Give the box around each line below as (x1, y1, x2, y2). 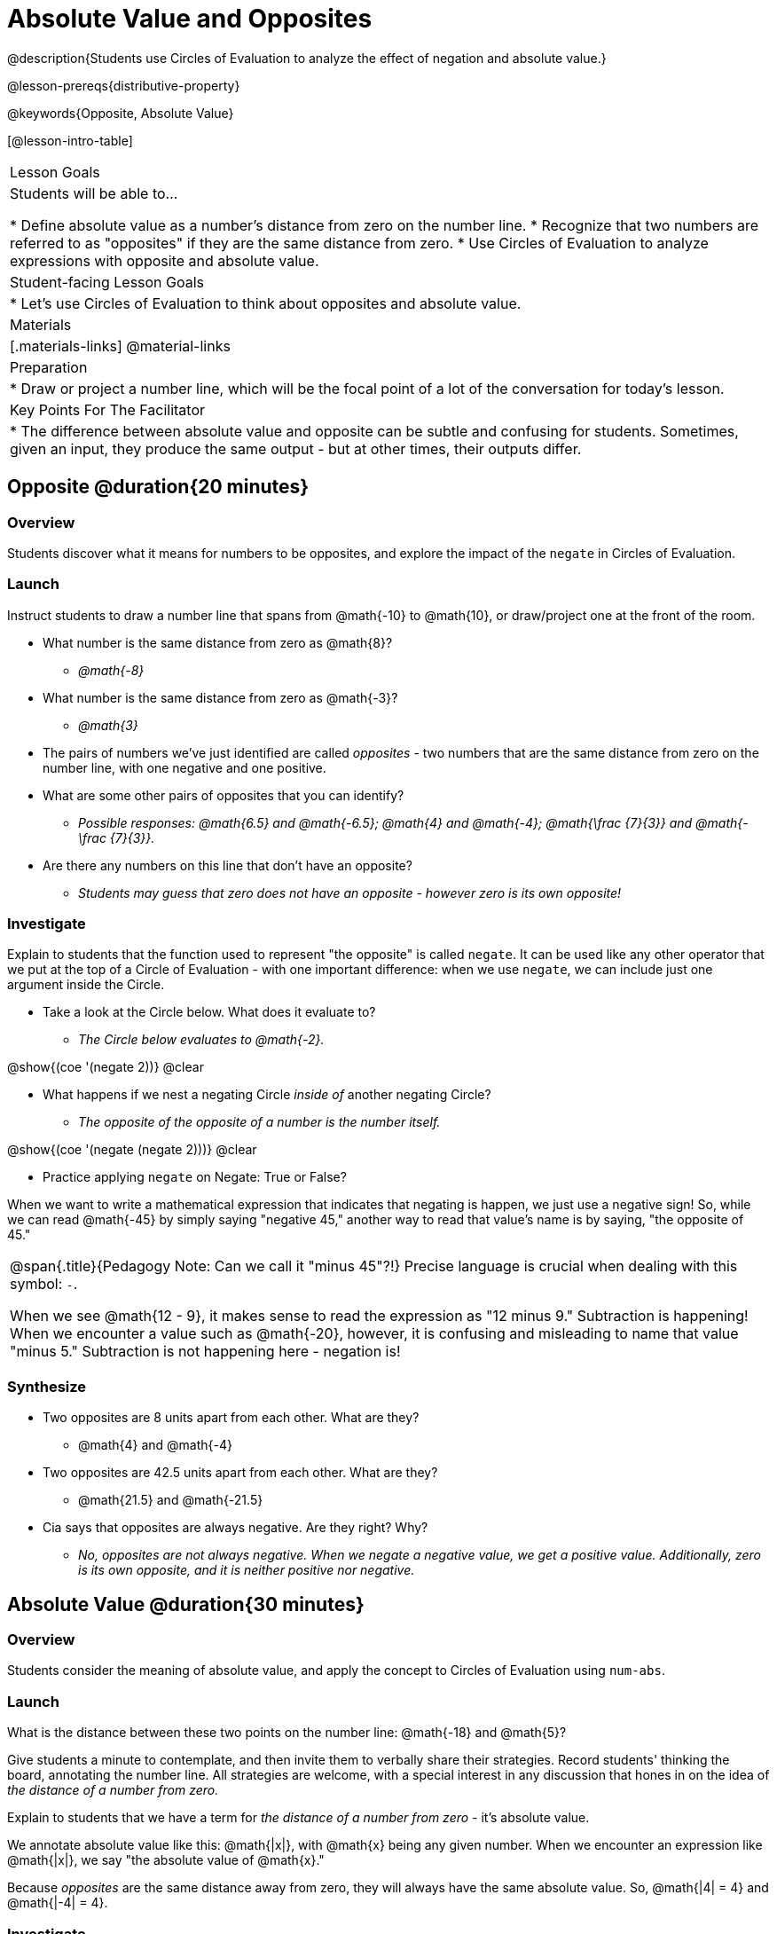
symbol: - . (10, 1275, 78, 1293)
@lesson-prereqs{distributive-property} (7, 77, 240, 93)
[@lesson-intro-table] (7, 132, 133, 148)
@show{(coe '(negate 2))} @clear (7, 1059, 204, 1075)
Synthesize (7, 1377, 87, 1395)
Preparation (10, 358, 88, 376)
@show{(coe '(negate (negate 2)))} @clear (7, 1142, 257, 1158)
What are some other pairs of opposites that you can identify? (43, 787, 404, 803)
